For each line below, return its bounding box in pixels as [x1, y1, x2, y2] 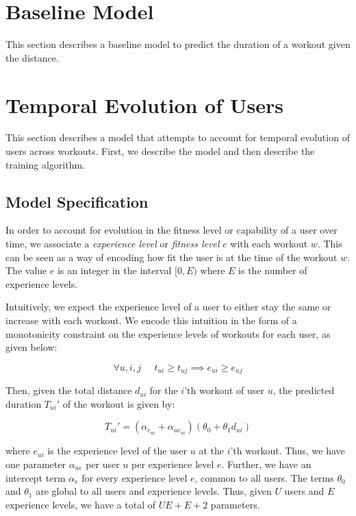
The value [5, 263, 47, 278]
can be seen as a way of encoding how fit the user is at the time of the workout [5, 249, 338, 264]
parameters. [210, 497, 260, 511]
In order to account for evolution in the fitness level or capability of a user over [5, 223, 338, 237]
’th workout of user [184, 383, 265, 397]
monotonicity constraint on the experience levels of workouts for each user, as [5, 326, 331, 341]
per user [86, 457, 120, 471]
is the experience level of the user [47, 443, 188, 458]
